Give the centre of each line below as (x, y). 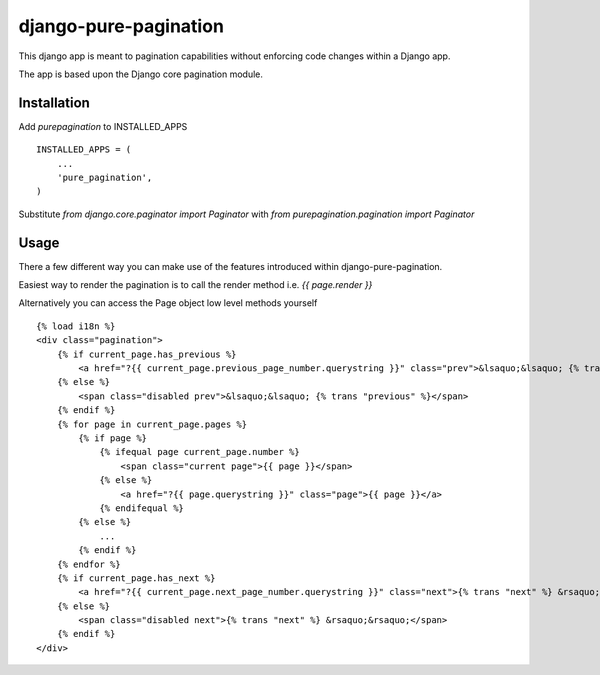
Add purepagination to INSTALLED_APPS (103, 126)
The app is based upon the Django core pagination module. (141, 74)
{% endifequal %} (142, 508)
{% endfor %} (88, 564)
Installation (54, 102)
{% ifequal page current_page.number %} (199, 452)
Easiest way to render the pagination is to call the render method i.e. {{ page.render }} (195, 285)
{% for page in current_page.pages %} (152, 424)
